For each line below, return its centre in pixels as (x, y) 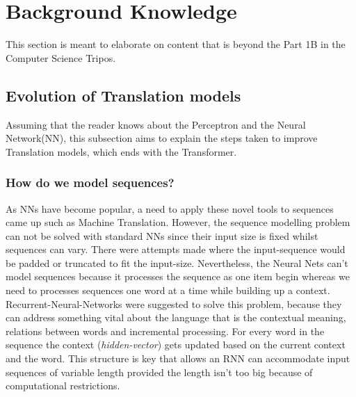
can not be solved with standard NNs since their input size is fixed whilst (162, 235)
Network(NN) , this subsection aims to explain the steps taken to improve (162, 138)
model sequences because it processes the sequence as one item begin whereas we (178, 276)
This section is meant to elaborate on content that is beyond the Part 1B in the (176, 44)
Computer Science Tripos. (61, 57)
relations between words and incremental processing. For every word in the (165, 331)
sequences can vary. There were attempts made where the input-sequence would (176, 249)
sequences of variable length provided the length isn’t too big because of (159, 372)
